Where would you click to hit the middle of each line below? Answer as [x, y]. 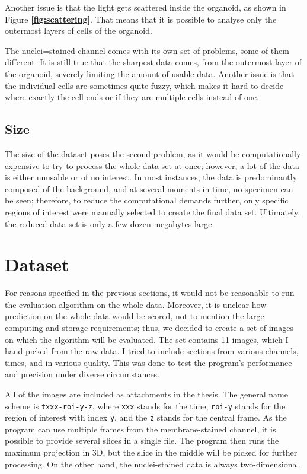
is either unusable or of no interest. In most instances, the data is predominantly [151, 177]
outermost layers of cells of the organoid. [79, 31]
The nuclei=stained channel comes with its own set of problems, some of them [147, 50]
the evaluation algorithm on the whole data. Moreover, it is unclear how [136, 304]
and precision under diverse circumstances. [82, 374]
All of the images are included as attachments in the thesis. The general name [146, 394]
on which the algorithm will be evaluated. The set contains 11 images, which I [147, 339]
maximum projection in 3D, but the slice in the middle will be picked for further [151, 452]
